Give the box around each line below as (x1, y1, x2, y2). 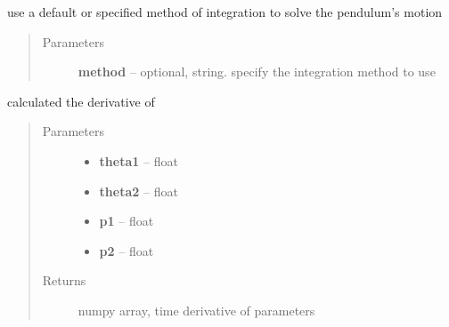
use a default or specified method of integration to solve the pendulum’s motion (7, 3, 443, 20)
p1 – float (99, 211, 154, 230)
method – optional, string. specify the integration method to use (78, 62, 436, 81)
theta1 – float (99, 151, 178, 170)
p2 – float (99, 241, 154, 259)
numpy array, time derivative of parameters (78, 300, 315, 319)
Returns (42, 271, 86, 290)
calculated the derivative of (7, 92, 155, 110)
